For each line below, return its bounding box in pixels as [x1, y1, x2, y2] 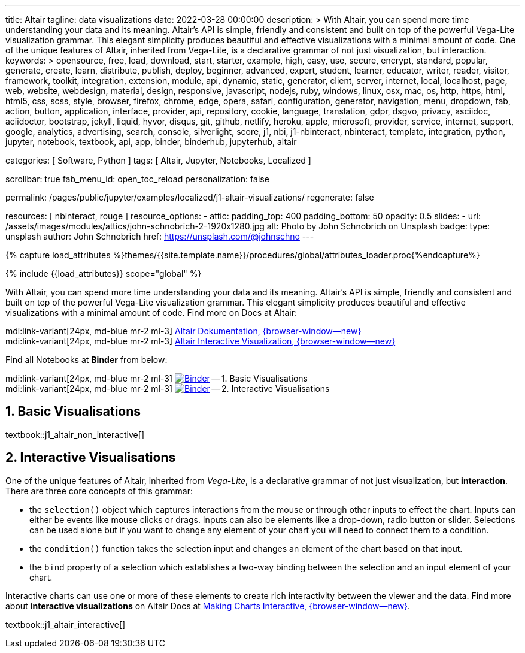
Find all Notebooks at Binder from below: [5, 355, 168, 365]
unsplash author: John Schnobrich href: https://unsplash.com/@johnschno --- [5, 231, 314, 241]
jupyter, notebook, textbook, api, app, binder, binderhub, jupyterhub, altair [5, 137, 297, 147]
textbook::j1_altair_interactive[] [5, 619, 126, 630]
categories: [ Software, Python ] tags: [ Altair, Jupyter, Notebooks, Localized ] [5, 155, 311, 165]
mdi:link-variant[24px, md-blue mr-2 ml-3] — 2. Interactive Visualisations [5, 383, 330, 394]
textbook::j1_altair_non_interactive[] [5, 429, 144, 440]
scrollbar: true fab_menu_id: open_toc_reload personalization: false [5, 174, 269, 184]
